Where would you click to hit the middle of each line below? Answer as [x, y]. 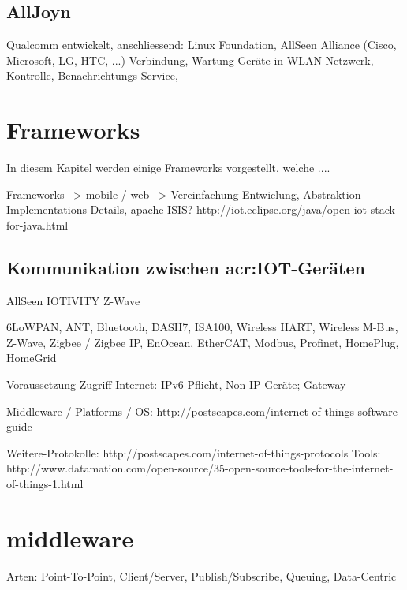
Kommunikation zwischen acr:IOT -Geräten [186, 267]
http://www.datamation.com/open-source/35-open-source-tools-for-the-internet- [200, 468]
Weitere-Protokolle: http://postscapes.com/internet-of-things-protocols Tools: [194, 452]
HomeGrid [32, 358]
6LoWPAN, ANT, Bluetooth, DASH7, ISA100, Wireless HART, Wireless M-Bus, [202, 327]
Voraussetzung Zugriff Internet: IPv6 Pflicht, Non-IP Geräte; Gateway [176, 385]
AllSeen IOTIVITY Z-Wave [73, 300]
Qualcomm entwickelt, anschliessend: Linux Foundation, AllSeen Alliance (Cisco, [202, 45]
